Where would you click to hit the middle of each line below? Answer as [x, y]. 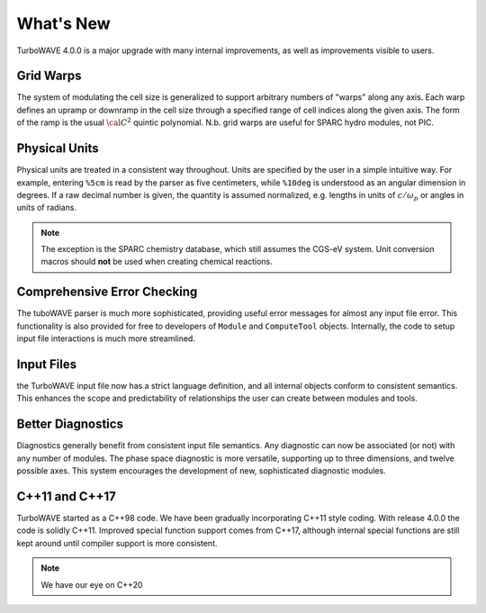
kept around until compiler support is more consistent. [117, 543]
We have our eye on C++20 [92, 584]
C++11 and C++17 [66, 496]
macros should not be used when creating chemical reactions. [157, 262]
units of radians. [46, 208]
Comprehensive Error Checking [107, 292]
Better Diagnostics [70, 424]
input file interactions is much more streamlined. [106, 338]
